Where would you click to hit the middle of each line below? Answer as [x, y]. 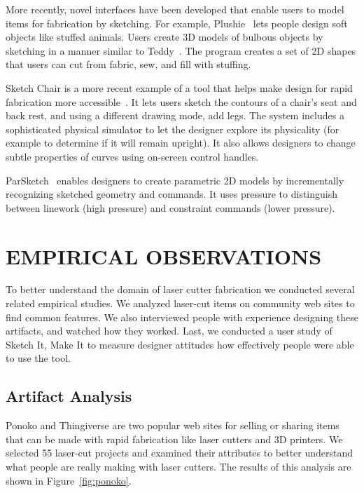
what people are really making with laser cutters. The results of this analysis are [178, 466]
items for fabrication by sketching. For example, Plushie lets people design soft [177, 23]
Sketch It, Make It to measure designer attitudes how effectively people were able [180, 344]
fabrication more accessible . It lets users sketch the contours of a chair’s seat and [181, 101]
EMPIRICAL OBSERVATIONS [164, 256]
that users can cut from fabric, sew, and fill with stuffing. [128, 64]
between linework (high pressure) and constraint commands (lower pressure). [170, 207]
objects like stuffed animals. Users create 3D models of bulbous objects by [164, 37]
